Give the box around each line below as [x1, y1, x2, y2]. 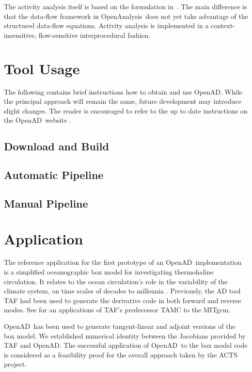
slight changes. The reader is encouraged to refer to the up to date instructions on [4, 105, 248, 115]
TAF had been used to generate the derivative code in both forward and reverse [4, 295, 241, 305]
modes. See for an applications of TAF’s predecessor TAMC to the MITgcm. [4, 305, 231, 315]
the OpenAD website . [4, 115, 71, 125]
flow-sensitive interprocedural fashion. [38, 30, 151, 40]
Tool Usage [4, 58, 80, 78]
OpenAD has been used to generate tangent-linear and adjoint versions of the [4, 321, 236, 331]
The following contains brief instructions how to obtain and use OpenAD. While [4, 86, 242, 97]
